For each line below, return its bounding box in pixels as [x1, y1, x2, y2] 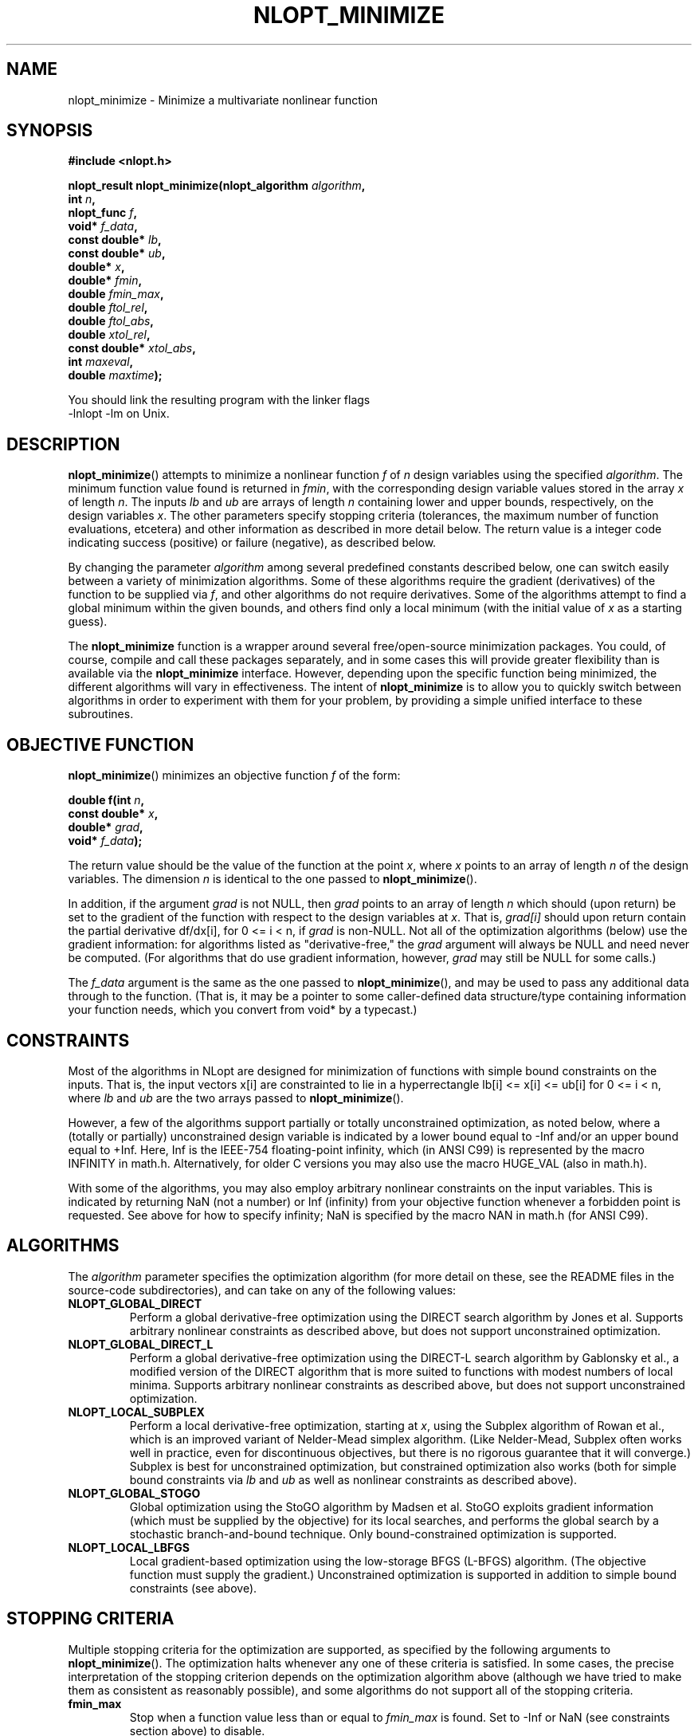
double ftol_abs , [68, 314, 155, 328]
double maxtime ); [68, 368, 163, 383]
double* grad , [68, 820, 143, 835]
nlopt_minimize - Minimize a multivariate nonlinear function [68, 92, 378, 107]
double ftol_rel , [68, 300, 148, 315]
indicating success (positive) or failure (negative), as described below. [68, 536, 437, 550]
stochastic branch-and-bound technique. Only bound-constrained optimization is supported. [129, 1526, 618, 1541]
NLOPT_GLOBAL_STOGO [68, 1486, 201, 1500]
